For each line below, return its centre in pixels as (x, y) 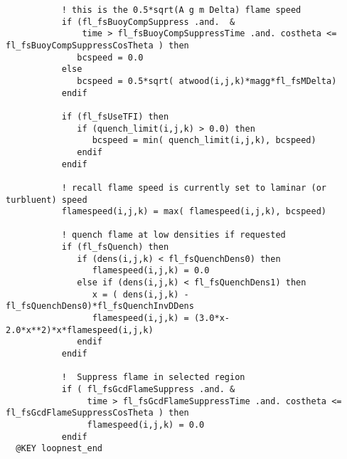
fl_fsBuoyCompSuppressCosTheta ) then (97, 45)
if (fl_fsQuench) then (115, 247)
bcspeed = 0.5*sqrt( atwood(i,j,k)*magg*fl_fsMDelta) (207, 81)
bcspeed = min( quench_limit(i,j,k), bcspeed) (204, 141)
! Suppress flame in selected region (153, 378)
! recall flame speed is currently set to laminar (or (194, 188)
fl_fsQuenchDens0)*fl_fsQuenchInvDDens (100, 306)
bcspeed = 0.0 (110, 57)
